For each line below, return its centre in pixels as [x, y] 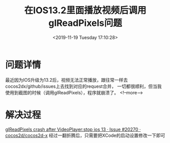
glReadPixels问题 [85, 23]
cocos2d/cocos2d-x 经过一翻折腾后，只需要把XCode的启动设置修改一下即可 [85, 135]
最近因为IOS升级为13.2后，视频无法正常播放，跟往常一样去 [67, 80]
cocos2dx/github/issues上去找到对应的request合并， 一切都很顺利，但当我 [83, 86]
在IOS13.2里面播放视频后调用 [85, 10]
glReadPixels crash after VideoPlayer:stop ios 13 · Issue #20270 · [73, 129]
